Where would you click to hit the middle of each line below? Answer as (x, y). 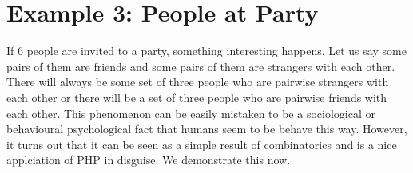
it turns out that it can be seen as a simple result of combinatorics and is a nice (202, 144)
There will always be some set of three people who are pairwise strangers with (198, 82)
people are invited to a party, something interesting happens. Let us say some (216, 51)
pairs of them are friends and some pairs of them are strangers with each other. (201, 66)
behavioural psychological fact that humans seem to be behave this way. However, (207, 129)
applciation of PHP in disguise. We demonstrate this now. (149, 160)
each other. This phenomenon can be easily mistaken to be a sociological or (191, 113)
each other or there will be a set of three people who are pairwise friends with (197, 97)
